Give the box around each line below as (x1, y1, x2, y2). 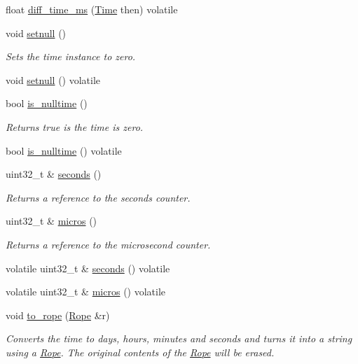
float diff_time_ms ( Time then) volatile (6, 2, 178, 16)
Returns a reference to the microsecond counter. (6, 237, 211, 251)
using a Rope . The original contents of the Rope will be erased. (6, 344, 275, 359)
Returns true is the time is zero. (6, 119, 144, 134)
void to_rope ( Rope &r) (6, 307, 110, 322)
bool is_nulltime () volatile (6, 143, 122, 157)
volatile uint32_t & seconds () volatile (6, 260, 170, 275)
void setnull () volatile (6, 72, 101, 87)
